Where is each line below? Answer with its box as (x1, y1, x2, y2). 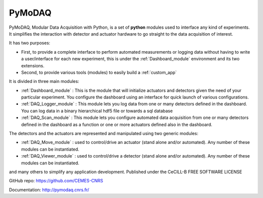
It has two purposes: (9, 40, 51, 46)
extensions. (21, 62, 45, 68)
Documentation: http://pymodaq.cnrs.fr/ (9, 187, 90, 193)
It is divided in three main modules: (9, 79, 79, 84)
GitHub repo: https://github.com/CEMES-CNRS (9, 178, 103, 184)
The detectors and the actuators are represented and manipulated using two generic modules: (9, 131, 198, 137)
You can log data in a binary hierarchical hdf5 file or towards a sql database (21, 108, 173, 114)
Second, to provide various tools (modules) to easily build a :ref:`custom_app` (21, 69, 177, 75)
